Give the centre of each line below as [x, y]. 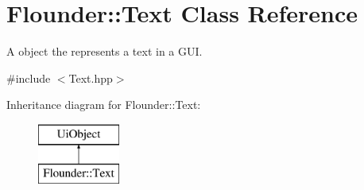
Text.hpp [91, 78]
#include [29, 78]
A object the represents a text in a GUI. [105, 51]
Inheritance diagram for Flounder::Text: [104, 105]
